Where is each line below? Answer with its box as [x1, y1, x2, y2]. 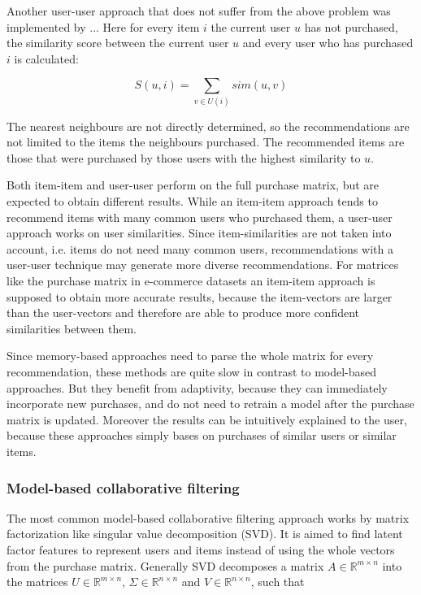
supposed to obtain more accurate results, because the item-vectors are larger [7, 288, 393, 305]
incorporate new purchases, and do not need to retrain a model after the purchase [7, 395, 414, 412]
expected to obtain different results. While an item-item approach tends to [7, 193, 378, 210]
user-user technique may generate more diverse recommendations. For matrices [7, 256, 399, 273]
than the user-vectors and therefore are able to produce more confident [7, 304, 360, 321]
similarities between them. [7, 319, 137, 337]
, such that [250, 573, 305, 590]
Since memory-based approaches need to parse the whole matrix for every [7, 347, 374, 364]
